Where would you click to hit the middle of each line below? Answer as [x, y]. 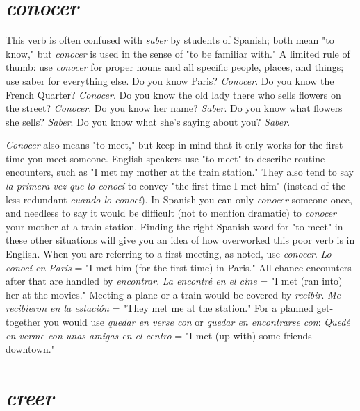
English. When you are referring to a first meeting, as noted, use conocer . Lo [169, 254]
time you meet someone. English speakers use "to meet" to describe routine [165, 158]
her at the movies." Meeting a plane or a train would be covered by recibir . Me [173, 294]
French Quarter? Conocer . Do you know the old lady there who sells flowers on [173, 94]
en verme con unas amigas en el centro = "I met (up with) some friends [159, 335]
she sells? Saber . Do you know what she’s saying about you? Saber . [148, 121]
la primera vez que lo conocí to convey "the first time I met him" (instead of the [175, 186]
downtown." [30, 349]
